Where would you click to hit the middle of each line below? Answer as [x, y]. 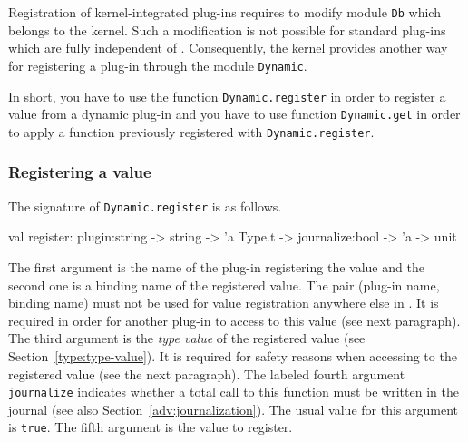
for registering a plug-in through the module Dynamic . [158, 65]
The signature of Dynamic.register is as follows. [145, 206]
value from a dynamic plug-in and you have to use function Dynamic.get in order [234, 114]
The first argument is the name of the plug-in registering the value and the [216, 266]
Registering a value [80, 172]
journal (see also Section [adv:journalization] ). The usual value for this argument [233, 409]
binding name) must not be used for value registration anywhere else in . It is [224, 303]
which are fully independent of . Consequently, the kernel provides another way [228, 48]
